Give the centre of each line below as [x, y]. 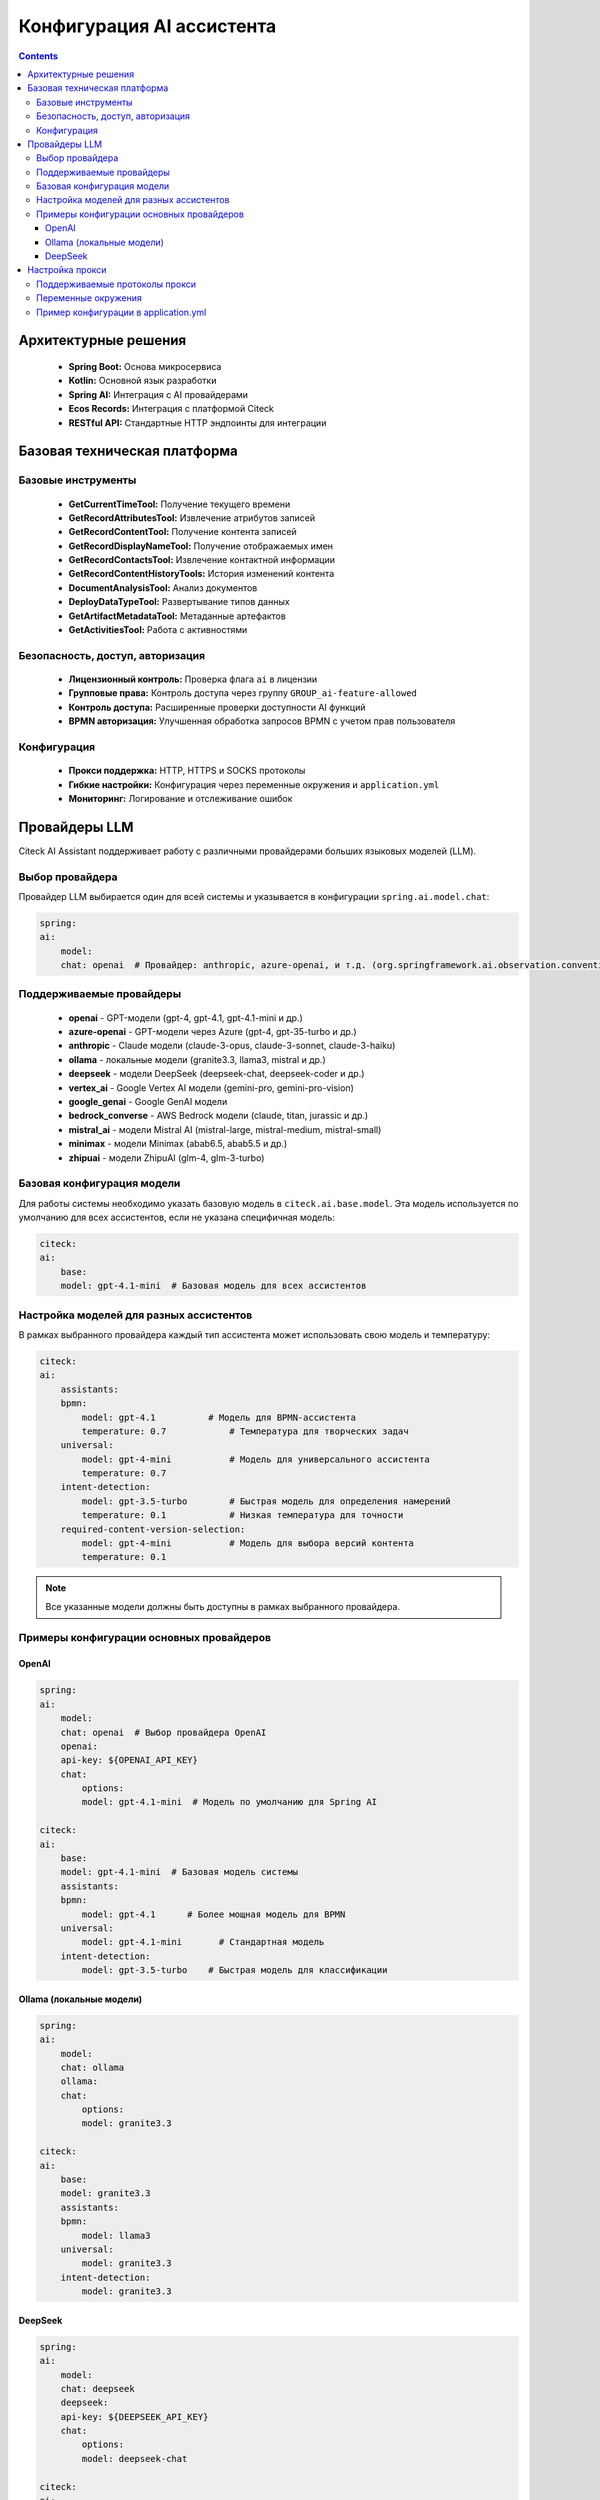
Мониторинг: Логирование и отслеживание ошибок [180, 798]
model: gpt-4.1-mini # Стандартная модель [203, 1942]
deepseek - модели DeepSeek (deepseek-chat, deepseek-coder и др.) [216, 1074]
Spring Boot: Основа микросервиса [145, 366]
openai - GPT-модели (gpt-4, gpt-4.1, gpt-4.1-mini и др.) [186, 1017]
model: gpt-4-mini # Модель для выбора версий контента [248, 1543]
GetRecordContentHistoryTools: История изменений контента [201, 574]
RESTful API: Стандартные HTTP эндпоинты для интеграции [197, 422]
